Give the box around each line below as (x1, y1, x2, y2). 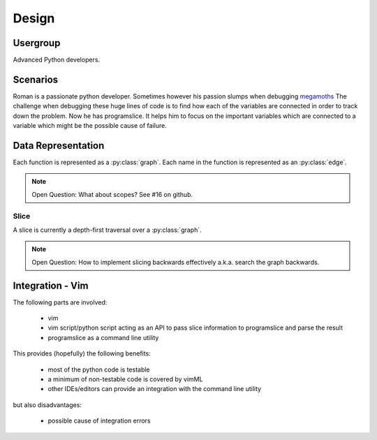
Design (13, 10, 55, 26)
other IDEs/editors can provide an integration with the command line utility (47, 385, 262, 393)
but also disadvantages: (13, 400, 82, 409)
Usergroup (13, 37, 61, 49)
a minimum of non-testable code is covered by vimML (47, 375, 203, 383)
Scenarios (13, 73, 59, 85)
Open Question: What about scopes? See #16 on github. (31, 190, 193, 198)
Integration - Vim (13, 279, 89, 291)
